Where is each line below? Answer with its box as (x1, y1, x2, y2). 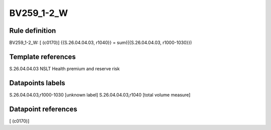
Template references (9, 52, 76, 61)
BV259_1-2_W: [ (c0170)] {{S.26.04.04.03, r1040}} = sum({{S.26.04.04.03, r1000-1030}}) (9, 40, 192, 46)
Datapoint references (9, 105, 78, 113)
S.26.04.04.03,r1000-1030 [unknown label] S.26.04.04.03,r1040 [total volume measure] (9, 92, 191, 98)
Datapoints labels (9, 79, 65, 87)
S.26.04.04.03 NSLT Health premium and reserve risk (9, 65, 120, 72)
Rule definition (9, 26, 56, 35)
